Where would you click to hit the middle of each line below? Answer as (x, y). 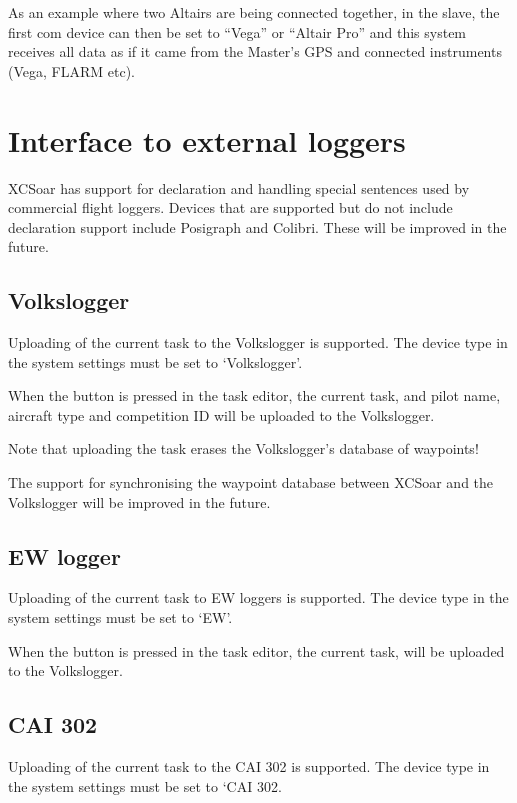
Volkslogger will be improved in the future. (139, 501)
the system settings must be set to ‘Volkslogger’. (155, 361)
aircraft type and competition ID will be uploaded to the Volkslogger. (221, 414)
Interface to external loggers (207, 139)
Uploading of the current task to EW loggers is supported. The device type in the (258, 597)
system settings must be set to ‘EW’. (120, 617)
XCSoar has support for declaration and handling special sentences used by (239, 187)
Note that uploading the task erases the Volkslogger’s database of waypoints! (243, 448)
